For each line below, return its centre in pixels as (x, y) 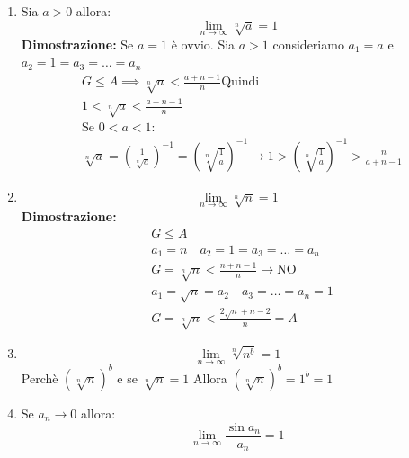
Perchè (40, 377)
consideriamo (308, 44)
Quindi (240, 82)
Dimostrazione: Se (77, 44)
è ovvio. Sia (203, 44)
